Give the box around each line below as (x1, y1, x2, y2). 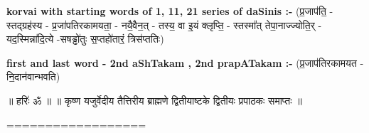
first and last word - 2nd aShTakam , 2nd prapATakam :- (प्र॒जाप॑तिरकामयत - (6, 55, 364, 70)
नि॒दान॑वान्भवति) (6, 69, 60, 84)
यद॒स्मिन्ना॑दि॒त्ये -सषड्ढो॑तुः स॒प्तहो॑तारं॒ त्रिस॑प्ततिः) (6, 31, 164, 46)
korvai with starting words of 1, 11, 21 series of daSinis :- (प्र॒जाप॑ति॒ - (6, 4, 333, 18)
